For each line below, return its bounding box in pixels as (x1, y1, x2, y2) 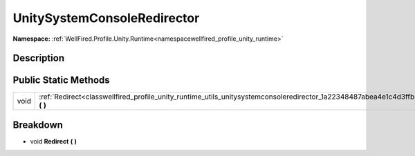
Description (12, 52, 65, 64)
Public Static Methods (12, 75, 110, 86)
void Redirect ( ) (30, 137, 77, 145)
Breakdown (12, 119, 64, 130)
